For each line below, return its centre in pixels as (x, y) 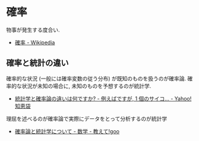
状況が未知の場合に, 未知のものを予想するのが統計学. (86, 86)
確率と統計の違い (37, 63)
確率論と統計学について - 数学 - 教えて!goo (67, 131)
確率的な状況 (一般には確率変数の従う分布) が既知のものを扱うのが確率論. (96, 79)
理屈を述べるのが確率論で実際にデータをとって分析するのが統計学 (87, 118)
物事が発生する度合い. (33, 30)
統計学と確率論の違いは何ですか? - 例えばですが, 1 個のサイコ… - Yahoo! (103, 98)
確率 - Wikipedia (35, 42)
